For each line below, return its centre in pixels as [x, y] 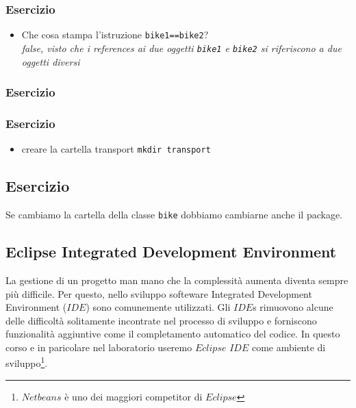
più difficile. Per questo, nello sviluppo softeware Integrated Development [159, 293]
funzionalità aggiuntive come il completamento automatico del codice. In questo [173, 334]
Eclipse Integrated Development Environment [171, 252]
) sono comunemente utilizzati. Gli [158, 307]
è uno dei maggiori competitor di [133, 396]
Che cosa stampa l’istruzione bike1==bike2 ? [115, 35]
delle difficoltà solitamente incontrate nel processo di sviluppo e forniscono [161, 320]
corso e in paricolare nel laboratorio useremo [99, 347]
